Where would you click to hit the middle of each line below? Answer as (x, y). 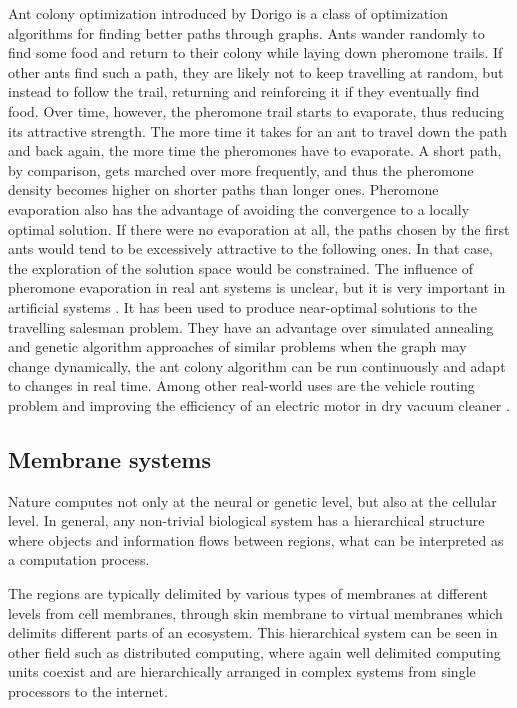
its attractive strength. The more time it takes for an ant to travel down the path (257, 130)
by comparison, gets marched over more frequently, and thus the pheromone (241, 169)
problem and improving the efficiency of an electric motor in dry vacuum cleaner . (259, 404)
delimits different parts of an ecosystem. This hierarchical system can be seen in (253, 632)
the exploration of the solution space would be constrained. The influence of (241, 267)
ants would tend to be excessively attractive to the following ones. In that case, (250, 248)
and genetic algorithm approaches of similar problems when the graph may (237, 346)
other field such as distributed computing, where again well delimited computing (254, 651)
